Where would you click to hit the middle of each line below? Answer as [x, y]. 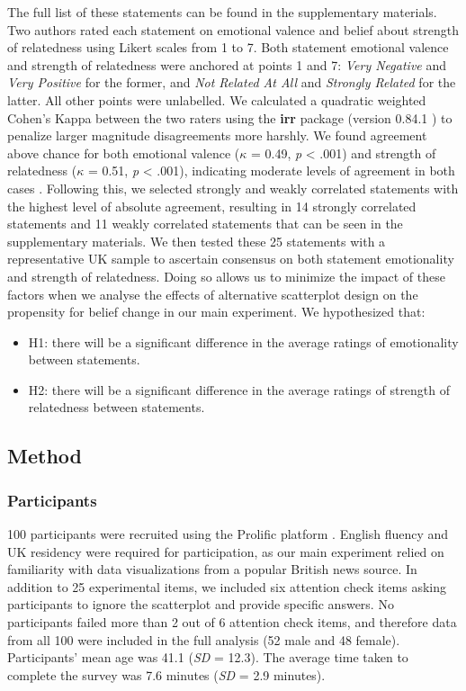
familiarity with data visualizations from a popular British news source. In [212, 569]
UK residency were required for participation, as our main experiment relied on [226, 551]
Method [45, 456]
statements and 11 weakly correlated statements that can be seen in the [205, 224]
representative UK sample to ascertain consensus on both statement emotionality [231, 259]
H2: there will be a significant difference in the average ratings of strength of [239, 389]
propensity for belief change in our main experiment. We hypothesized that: [216, 312]
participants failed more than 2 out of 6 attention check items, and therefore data [232, 622]
